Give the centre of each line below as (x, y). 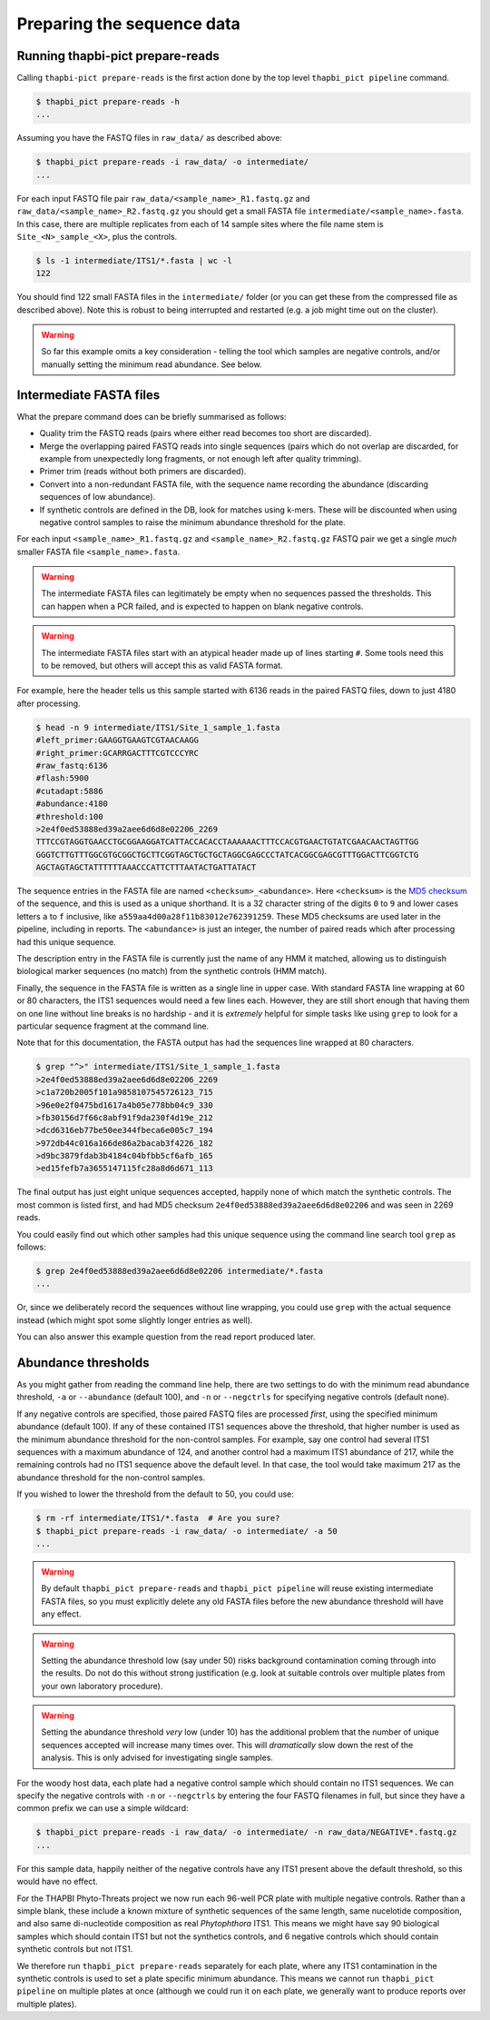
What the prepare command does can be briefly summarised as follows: (152, 416)
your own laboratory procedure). (102, 1686)
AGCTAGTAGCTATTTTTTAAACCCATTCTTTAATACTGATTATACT (146, 867)
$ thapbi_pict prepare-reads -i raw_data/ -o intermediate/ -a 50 (186, 1531)
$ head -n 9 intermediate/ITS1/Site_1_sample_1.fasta (158, 727)
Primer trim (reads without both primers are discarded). (143, 472)
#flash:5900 (63, 778)
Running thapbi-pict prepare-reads (118, 56)
